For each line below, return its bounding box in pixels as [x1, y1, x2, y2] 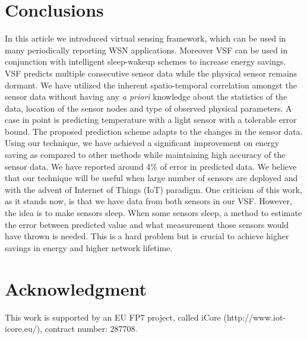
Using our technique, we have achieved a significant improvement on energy [5, 137, 280, 149]
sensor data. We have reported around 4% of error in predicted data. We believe [5, 160, 297, 172]
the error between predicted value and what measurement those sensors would [5, 218, 289, 230]
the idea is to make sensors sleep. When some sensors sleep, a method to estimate [5, 207, 302, 219]
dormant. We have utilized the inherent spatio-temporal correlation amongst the [5, 78, 297, 91]
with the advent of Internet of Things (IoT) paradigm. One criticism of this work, [5, 183, 302, 195]
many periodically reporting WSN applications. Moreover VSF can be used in [5, 43, 288, 56]
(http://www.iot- [223, 311, 286, 323]
